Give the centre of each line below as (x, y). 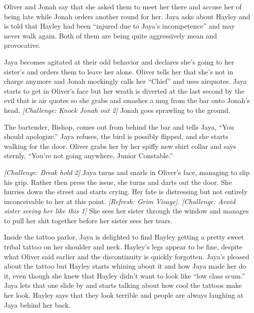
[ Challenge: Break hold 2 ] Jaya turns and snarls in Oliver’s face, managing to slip (127, 172)
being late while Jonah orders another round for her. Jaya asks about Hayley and (127, 16)
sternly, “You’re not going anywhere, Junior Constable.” (88, 156)
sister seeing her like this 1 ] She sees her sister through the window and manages (127, 211)
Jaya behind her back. (37, 304)
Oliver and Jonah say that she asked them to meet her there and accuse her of (123, 6)
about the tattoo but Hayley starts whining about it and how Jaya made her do (125, 266)
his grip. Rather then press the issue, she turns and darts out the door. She (118, 182)
